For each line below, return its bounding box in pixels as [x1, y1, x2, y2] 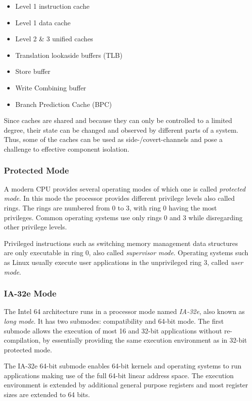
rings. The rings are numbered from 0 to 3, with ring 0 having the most [4, 202, 217, 212]
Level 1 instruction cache [15, 1, 90, 11]
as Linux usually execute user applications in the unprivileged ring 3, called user [4, 257, 243, 267]
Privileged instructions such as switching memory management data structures [4, 238, 238, 248]
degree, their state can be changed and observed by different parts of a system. [4, 124, 238, 135]
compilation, [4, 335, 41, 345]
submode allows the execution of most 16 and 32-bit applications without [4, 325, 222, 335]
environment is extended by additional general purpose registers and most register [4, 380, 248, 390]
